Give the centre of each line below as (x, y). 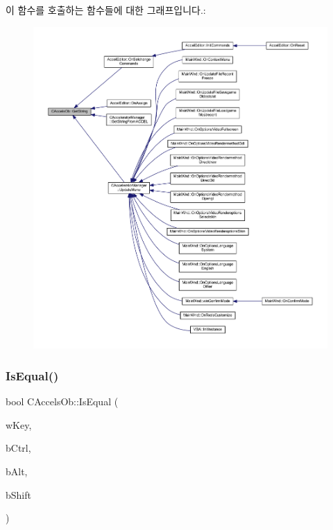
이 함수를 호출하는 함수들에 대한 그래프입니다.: (106, 10)
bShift (18, 494)
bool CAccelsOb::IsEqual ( (62, 401)
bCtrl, (18, 448)
